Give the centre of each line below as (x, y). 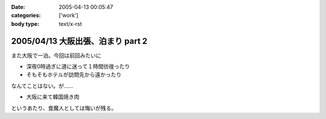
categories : (26, 16)
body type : (25, 23)
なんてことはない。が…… (42, 86)
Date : (18, 7)
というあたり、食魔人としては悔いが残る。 (64, 108)
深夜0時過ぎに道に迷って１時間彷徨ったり (78, 67)
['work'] (69, 16)
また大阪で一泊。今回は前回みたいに (56, 55)
